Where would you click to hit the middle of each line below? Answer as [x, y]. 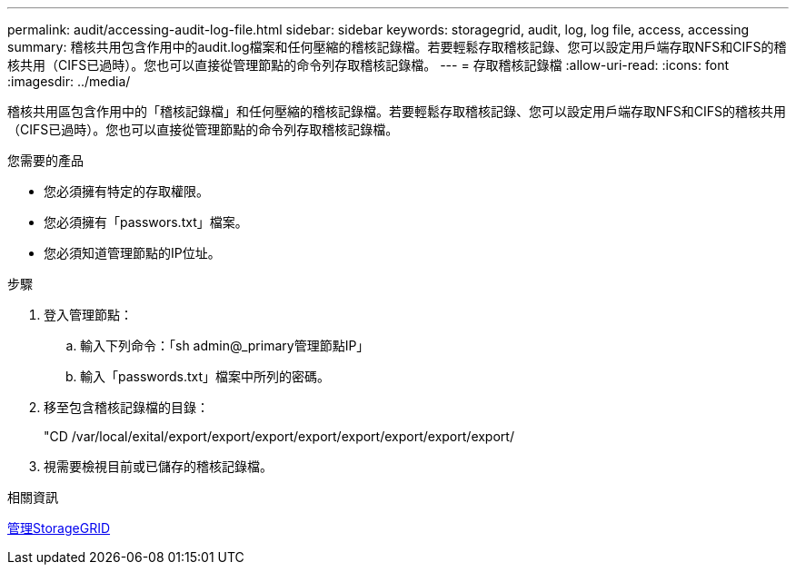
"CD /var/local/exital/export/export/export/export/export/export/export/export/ [279, 436]
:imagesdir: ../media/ [69, 81]
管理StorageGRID [59, 528]
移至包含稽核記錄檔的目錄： [126, 407]
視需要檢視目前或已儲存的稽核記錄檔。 [158, 466]
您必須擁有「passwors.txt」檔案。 [146, 222]
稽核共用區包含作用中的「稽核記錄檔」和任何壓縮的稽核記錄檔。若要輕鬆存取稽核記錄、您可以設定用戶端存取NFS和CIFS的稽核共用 [397, 111]
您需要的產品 [45, 160]
